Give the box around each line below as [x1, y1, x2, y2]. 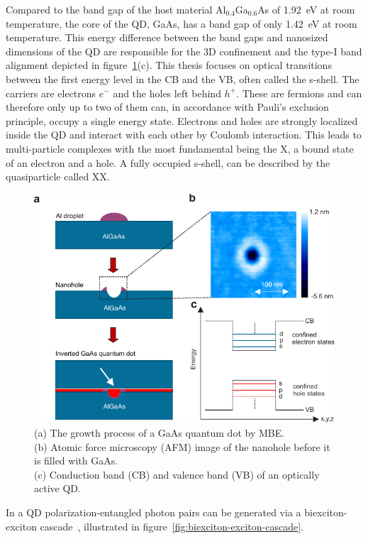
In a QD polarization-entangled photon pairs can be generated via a [6, 505, 301, 520]
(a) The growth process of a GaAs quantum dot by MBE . [34, 425, 285, 440]
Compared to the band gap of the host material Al [6, 2, 226, 16]
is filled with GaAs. [34, 453, 118, 468]
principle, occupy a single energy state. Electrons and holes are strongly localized [6, 113, 358, 128]
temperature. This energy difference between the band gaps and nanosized [6, 30, 328, 45]
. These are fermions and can [236, 85, 362, 100]
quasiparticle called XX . [6, 169, 110, 184]
